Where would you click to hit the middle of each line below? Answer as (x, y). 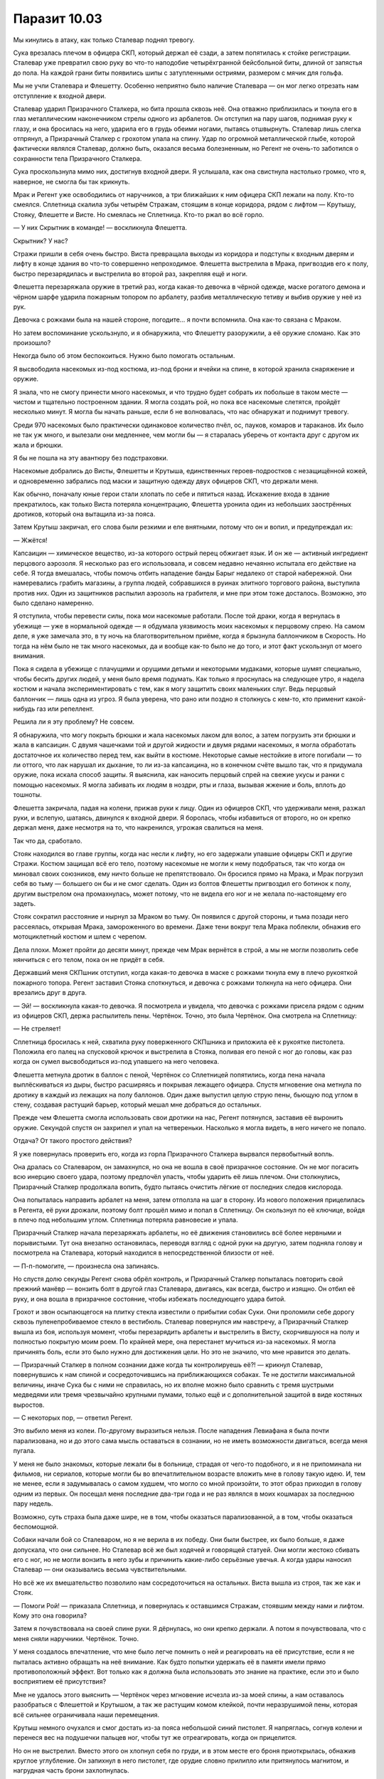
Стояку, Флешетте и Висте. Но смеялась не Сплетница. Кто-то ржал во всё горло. (139, 214)
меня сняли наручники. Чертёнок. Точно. (76, 1638)
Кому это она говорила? (50, 1616)
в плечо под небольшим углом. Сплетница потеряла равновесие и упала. (126, 1220)
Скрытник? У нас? (41, 241)
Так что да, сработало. (48, 840)
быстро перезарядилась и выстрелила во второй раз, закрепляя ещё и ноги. (130, 273)
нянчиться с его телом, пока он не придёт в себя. (89, 959)
